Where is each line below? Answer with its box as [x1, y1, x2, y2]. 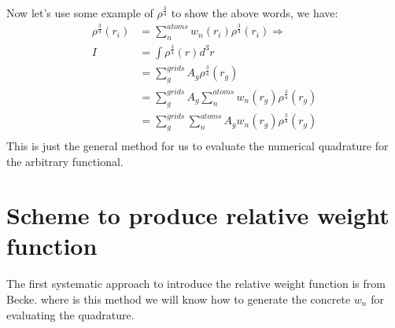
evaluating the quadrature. [6, 306, 135, 322]
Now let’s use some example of [6, 5, 153, 20]
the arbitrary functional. [6, 153, 124, 169]
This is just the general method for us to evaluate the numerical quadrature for [6, 137, 389, 153]
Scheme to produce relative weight [6, 199, 389, 231]
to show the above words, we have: [171, 5, 338, 20]
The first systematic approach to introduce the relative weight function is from [6, 275, 386, 292]
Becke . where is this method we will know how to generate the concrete [6, 291, 351, 307]
